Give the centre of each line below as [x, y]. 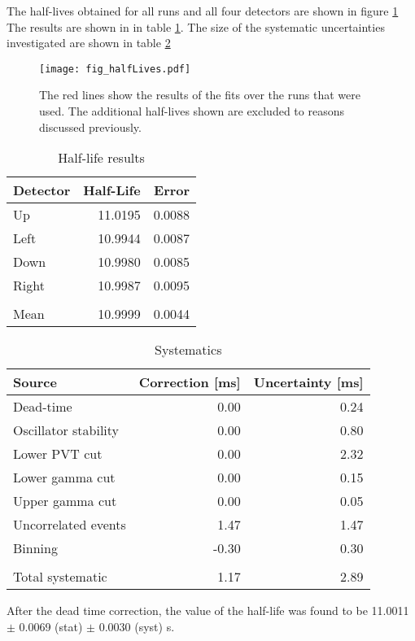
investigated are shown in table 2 [89, 43]
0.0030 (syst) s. [137, 626]
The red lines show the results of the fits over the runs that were [200, 95]
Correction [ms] [190, 382]
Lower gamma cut [64, 477]
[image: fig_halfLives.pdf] [115, 69]
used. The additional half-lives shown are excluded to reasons [192, 111]
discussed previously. [90, 126]
